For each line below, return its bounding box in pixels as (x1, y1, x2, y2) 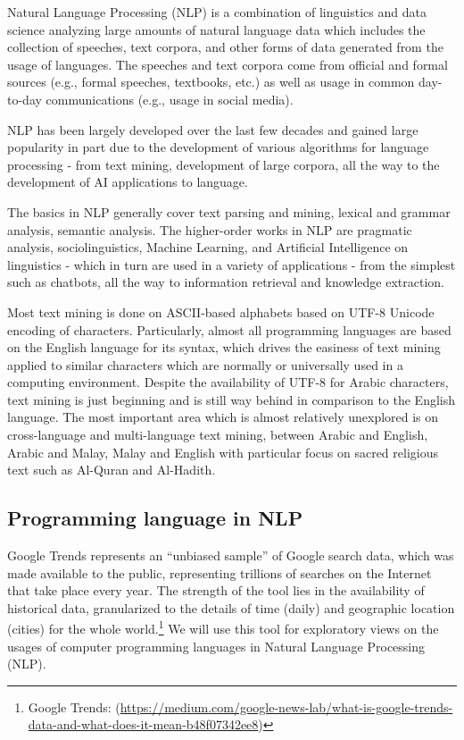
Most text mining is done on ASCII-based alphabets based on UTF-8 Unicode (7, 302, 435, 321)
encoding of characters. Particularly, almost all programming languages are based (7, 320, 452, 339)
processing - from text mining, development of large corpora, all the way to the (7, 155, 440, 173)
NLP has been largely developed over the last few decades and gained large (7, 120, 418, 139)
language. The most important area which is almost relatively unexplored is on (7, 408, 439, 426)
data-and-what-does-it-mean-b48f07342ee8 (28, 715, 259, 734)
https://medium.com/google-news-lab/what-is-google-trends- (120, 697, 453, 716)
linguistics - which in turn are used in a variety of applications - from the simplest (7, 255, 456, 273)
